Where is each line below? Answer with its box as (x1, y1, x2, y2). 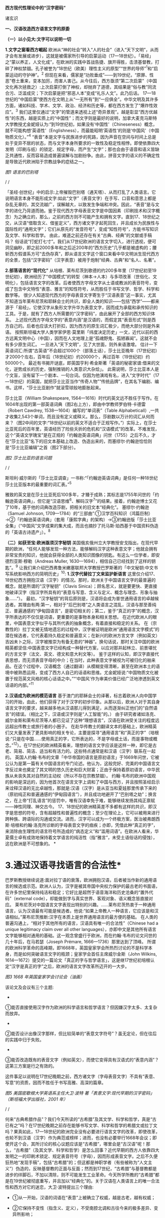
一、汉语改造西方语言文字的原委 (5, 26, 70, 32)
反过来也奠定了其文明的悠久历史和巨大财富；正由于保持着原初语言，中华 (9, 767, 156, 773)
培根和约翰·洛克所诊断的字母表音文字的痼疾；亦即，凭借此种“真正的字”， (10, 822, 158, 828)
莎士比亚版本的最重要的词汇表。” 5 (5, 480, 72, 487)
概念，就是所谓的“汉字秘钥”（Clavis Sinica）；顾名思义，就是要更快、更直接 (5, 583, 158, 589)
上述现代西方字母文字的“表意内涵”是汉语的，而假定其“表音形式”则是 (14, 317, 152, 323)
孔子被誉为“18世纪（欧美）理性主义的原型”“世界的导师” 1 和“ (35, 65, 154, 71)
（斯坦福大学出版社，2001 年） (5, 1096, 68, 1102)
